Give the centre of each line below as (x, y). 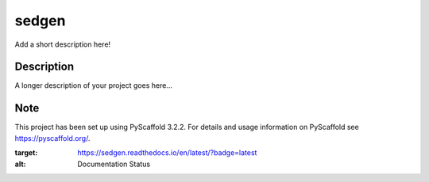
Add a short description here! (63, 44)
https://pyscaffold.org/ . (52, 138)
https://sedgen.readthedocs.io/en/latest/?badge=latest (167, 153)
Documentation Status (114, 164)
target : (26, 153)
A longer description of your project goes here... (93, 85)
